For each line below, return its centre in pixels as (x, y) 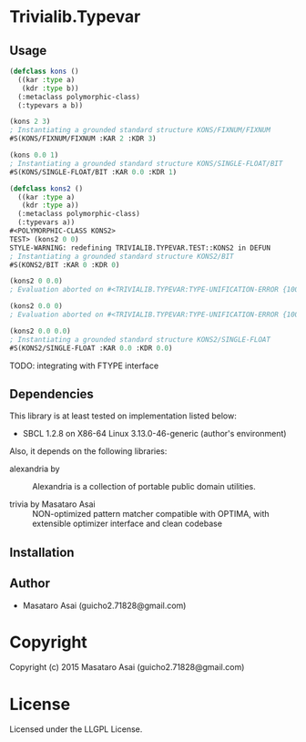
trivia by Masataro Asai (52, 504)
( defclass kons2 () (46, 189)
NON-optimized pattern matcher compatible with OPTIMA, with (151, 514)
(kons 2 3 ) (30, 122)
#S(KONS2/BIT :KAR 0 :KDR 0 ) (65, 265)
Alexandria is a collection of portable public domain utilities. (144, 487)
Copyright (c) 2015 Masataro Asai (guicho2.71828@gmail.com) (127, 667)
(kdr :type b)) (50, 88)
